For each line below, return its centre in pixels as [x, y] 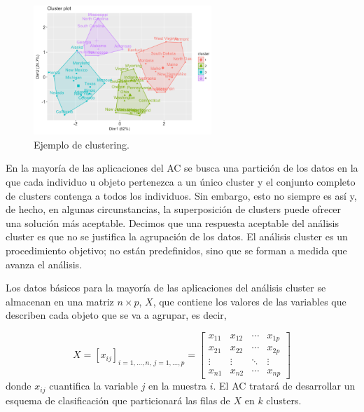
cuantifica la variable [93, 386]
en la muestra [178, 386]
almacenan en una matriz [60, 301]
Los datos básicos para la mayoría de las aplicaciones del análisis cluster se [166, 288]
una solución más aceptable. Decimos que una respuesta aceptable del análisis [172, 222]
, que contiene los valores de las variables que [250, 301]
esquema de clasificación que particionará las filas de [118, 400]
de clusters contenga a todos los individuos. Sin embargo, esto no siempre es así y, [181, 195]
